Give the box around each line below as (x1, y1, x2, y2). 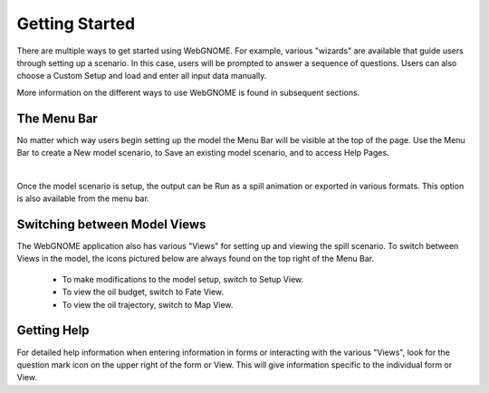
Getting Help (16, 322, 90, 339)
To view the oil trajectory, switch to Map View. (62, 299, 234, 310)
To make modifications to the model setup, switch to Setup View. (62, 273, 304, 284)
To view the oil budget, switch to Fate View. (62, 286, 225, 298)
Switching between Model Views (16, 217, 206, 232)
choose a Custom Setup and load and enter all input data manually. (16, 71, 267, 81)
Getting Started (16, 14, 136, 34)
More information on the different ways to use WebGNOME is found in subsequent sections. (16, 87, 360, 98)
